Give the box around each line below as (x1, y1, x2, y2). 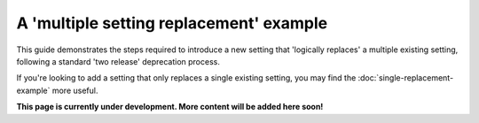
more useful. (51, 85, 98, 96)
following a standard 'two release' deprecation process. (16, 56, 221, 66)
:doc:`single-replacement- (357, 73, 454, 83)
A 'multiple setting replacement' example (16, 13, 328, 33)
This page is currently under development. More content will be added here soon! (16, 102, 324, 112)
